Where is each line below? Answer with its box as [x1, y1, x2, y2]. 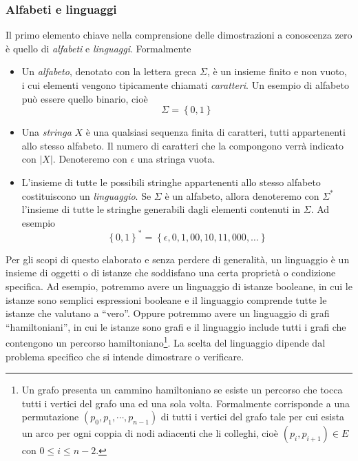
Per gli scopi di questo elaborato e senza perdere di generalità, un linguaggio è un [6, 252, 350, 266]
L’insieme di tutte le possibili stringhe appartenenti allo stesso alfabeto [21, 174, 321, 189]
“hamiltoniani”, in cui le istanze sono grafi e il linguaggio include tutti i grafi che [6, 319, 346, 334]
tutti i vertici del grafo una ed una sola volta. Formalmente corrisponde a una [21, 396, 350, 410]
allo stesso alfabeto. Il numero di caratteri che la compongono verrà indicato [21, 138, 344, 152]
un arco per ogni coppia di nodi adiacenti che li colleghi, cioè [21, 426, 279, 440]
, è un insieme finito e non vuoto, [207, 64, 347, 79]
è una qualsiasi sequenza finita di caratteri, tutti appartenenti [85, 125, 346, 139]
